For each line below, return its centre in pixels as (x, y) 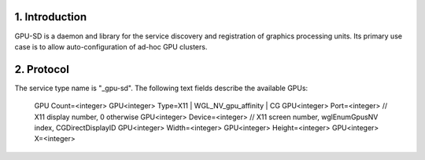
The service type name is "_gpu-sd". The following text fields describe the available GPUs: (161, 88)
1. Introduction (50, 17)
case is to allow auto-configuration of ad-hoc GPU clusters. (111, 46)
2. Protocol (42, 69)
